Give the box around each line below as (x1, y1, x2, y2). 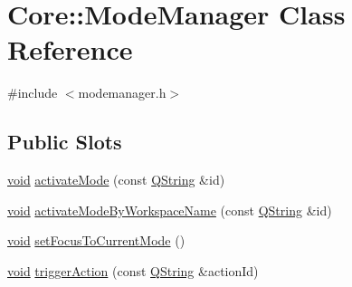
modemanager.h (78, 83, 166, 102)
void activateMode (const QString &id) (7, 170, 225, 189)
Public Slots (7, 128, 122, 156)
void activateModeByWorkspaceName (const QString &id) (7, 200, 332, 219)
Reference (7, 31, 133, 68)
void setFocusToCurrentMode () (7, 231, 186, 250)
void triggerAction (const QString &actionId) (7, 261, 259, 280)
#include (7, 83, 58, 102)
